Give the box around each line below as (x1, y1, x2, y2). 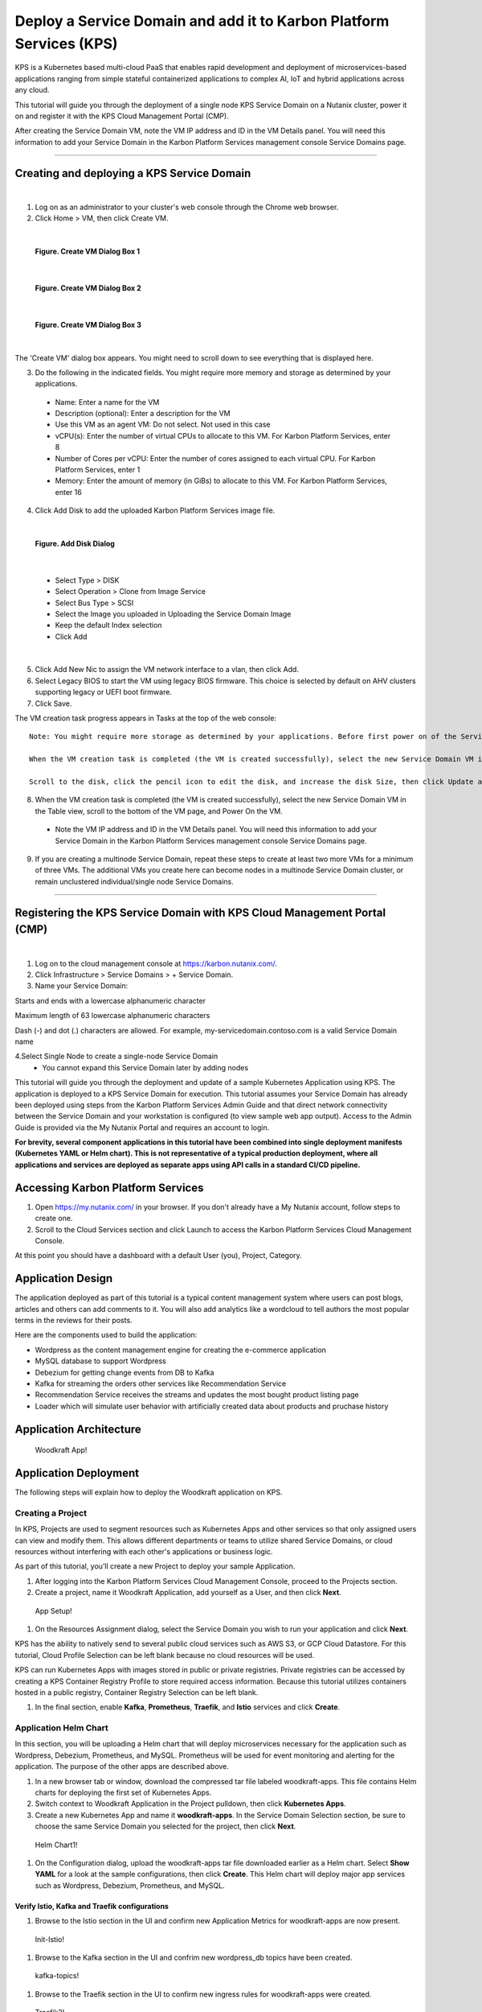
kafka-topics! (35, 1971, 80, 1981)
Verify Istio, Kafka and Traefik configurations (14, 1901, 169, 1911)
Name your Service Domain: (35, 981, 129, 991)
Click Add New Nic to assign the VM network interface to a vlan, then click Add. (35, 665, 299, 674)
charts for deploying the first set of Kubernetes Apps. (35, 1787, 212, 1797)
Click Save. (35, 699, 72, 708)
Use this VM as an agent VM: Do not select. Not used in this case (55, 419, 271, 430)
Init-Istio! (35, 1934, 64, 1944)
